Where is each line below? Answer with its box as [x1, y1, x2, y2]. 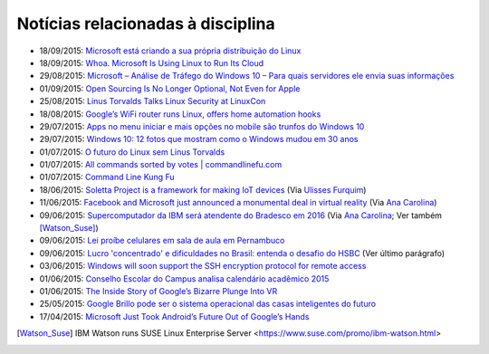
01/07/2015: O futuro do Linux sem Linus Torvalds [39, 146, 225, 158]
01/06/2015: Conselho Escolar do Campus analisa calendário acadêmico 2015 [39, 273, 330, 284]
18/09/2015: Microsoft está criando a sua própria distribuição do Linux [39, 45, 302, 56]
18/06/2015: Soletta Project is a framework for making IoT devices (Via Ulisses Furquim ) [39, 184, 367, 195]
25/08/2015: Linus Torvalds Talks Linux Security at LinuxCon [39, 96, 266, 107]
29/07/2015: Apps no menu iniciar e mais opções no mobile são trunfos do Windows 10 [39, 120, 365, 131]
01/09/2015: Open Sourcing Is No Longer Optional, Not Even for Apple [39, 82, 301, 94]
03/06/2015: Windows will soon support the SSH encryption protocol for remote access [39, 261, 367, 272]
